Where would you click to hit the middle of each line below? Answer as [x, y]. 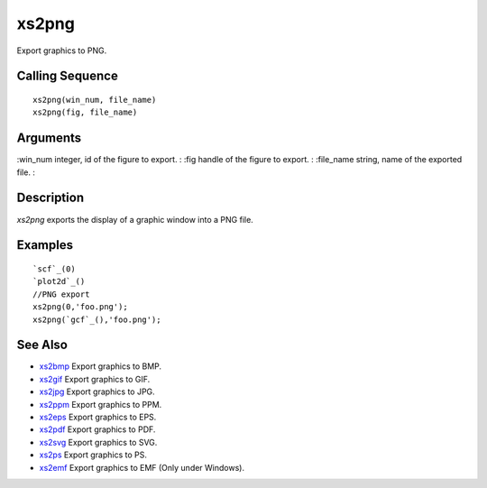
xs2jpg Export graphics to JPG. [97, 391]
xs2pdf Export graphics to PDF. [97, 429]
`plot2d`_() [59, 281]
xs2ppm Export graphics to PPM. [101, 404]
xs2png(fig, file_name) [85, 112]
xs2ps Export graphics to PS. [93, 455]
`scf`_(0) [54, 269]
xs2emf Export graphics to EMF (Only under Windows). [142, 467]
